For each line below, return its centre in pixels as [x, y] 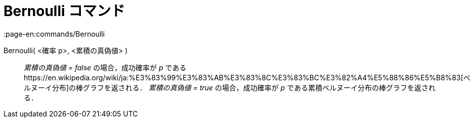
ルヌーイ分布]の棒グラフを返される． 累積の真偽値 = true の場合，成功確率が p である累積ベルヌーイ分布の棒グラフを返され [230, 87]
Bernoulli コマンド [64, 11]
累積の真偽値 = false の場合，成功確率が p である [105, 67]
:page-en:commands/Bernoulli [54, 34]
